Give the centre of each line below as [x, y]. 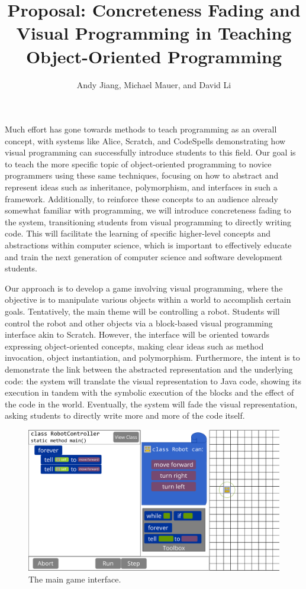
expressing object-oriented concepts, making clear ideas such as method [134, 346]
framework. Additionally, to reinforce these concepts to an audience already [141, 198]
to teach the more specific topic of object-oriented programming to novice [138, 164]
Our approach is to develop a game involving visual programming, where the [144, 288]
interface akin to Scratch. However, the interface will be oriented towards [137, 334]
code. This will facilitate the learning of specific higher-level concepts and [138, 233]
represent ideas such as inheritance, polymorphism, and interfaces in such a [141, 187]
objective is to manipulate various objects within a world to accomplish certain [148, 300]
